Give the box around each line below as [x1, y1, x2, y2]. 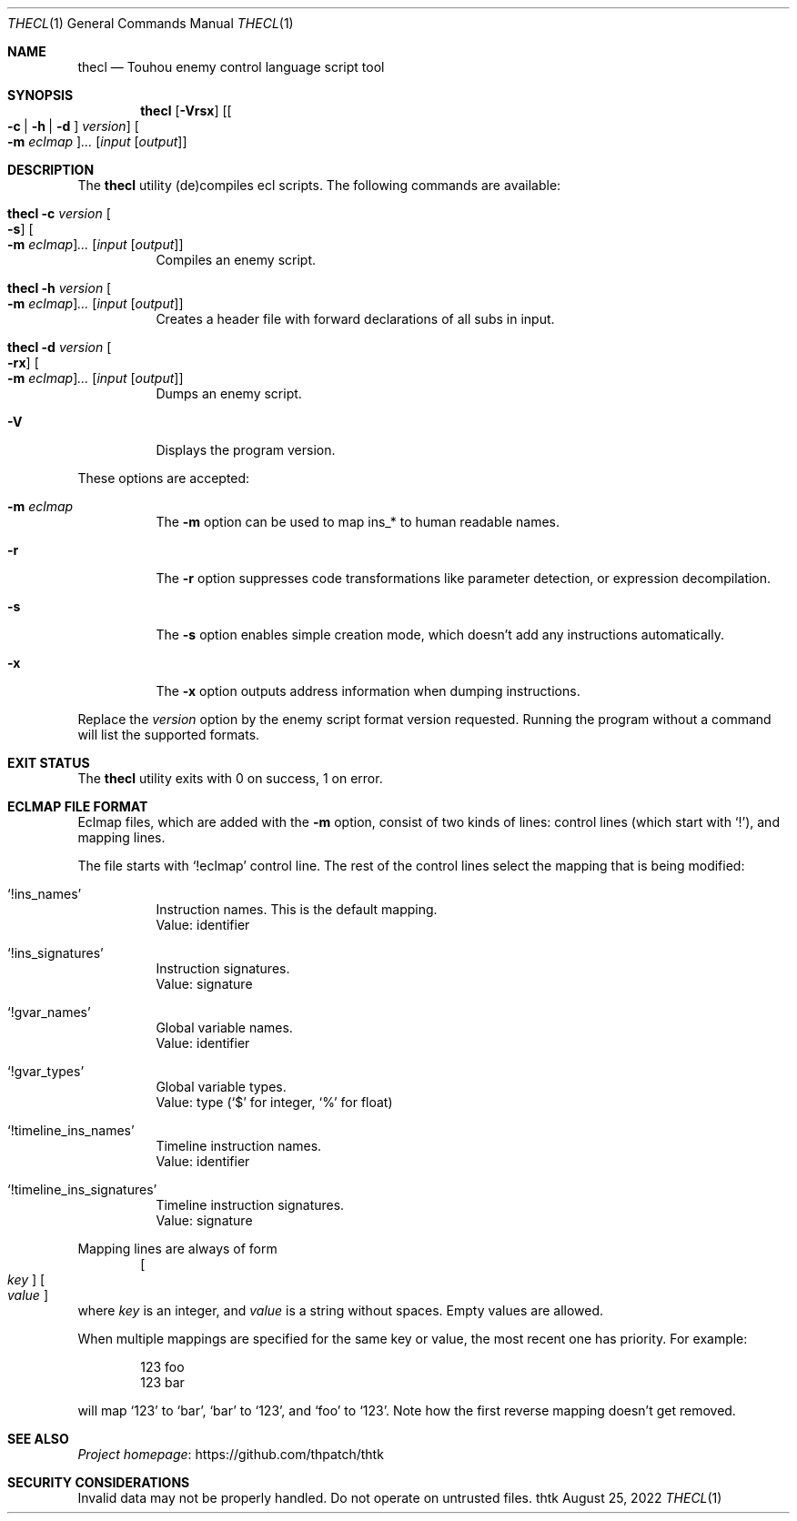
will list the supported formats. [77, 727, 260, 742]
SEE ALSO [7, 1431, 69, 1446]
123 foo [140, 1359, 185, 1375]
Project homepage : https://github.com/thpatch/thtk [77, 1446, 384, 1462]
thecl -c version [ [7, 206, 111, 221]
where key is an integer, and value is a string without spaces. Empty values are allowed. [77, 1303, 604, 1318]
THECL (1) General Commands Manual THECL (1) [7, 15, 294, 31]
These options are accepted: [77, 470, 250, 486]
